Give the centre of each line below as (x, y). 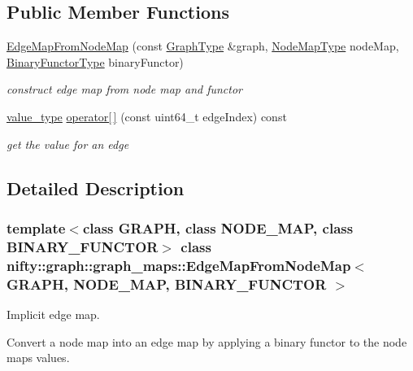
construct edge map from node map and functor (125, 89)
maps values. (38, 358)
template (36, 227)
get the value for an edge (68, 144)
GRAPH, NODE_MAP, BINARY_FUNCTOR (167, 284)
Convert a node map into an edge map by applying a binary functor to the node (207, 341)
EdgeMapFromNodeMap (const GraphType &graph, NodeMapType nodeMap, (203, 46)
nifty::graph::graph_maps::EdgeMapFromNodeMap (179, 265)
